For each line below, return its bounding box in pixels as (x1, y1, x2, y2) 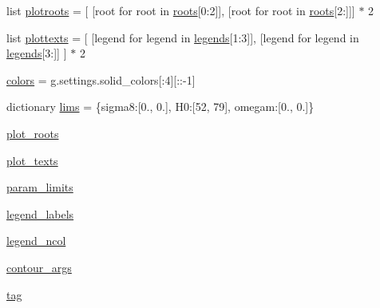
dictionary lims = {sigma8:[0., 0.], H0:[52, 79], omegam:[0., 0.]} (6, 98, 315, 115)
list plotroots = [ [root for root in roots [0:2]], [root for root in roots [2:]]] (6, 2, 355, 18)
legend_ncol (6, 232, 66, 249)
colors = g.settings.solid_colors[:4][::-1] (6, 71, 196, 88)
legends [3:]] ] (6, 45, 67, 61)
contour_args (6, 259, 72, 275)
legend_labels (6, 205, 74, 222)
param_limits (6, 179, 73, 195)
